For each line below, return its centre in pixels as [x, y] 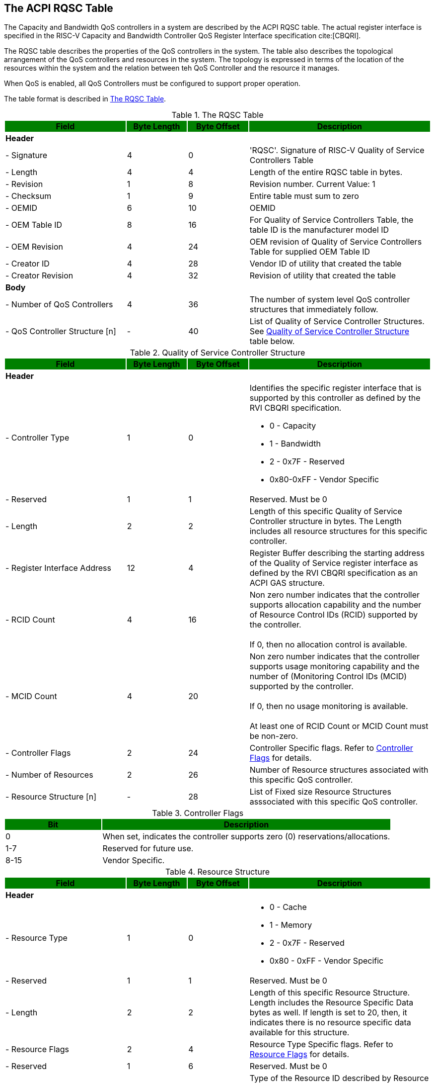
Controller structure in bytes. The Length [325, 521]
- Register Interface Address [58, 568]
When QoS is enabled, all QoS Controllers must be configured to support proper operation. [152, 84]
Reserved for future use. [148, 849]
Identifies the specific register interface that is [335, 388]
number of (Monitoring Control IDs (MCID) [328, 677]
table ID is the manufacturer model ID [319, 230]
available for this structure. [299, 1033]
